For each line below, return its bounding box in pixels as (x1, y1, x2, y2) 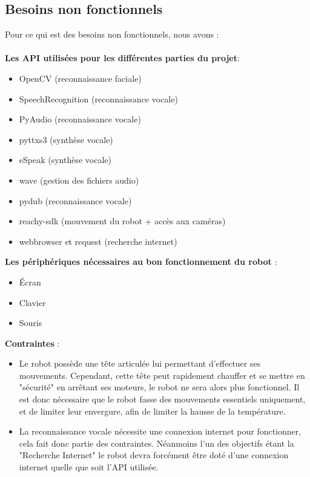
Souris (19, 316, 42, 329)
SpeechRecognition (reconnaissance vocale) (19, 92, 178, 105)
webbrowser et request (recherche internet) (19, 235, 177, 247)
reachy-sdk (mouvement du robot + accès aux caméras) (19, 215, 226, 227)
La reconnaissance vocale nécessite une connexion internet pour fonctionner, (19, 425, 302, 438)
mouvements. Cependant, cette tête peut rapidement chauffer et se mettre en (19, 369, 305, 381)
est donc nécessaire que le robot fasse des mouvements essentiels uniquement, (19, 393, 306, 405)
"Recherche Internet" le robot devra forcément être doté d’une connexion (19, 449, 289, 461)
